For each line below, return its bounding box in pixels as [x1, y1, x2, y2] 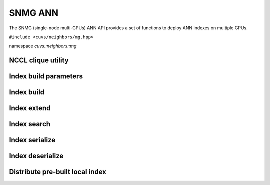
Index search [9, 120, 51, 128]
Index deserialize [9, 152, 64, 160]
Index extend [9, 104, 51, 112]
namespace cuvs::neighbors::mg [9, 43, 77, 49]
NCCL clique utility [9, 56, 69, 65]
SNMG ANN [9, 7, 58, 18]
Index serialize [9, 136, 56, 144]
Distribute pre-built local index [9, 168, 107, 176]
